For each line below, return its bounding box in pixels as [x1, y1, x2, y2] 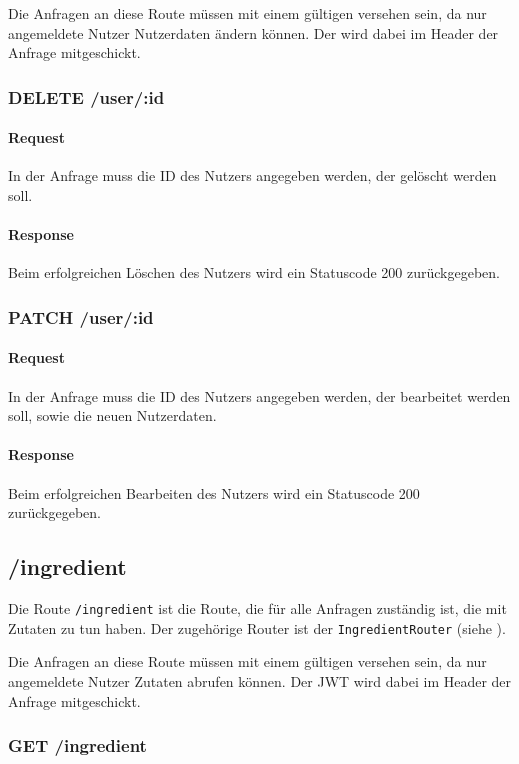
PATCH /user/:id [8, 304, 154, 329]
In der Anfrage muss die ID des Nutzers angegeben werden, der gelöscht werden [8, 165, 497, 186]
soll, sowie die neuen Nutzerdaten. [8, 405, 217, 426]
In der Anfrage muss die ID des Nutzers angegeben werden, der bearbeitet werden [8, 385, 511, 406]
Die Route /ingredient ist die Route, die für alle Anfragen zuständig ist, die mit [8, 598, 507, 619]
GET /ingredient [8, 733, 147, 758]
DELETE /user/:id [8, 84, 165, 109]
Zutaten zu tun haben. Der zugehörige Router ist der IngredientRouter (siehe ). [8, 617, 506, 638]
